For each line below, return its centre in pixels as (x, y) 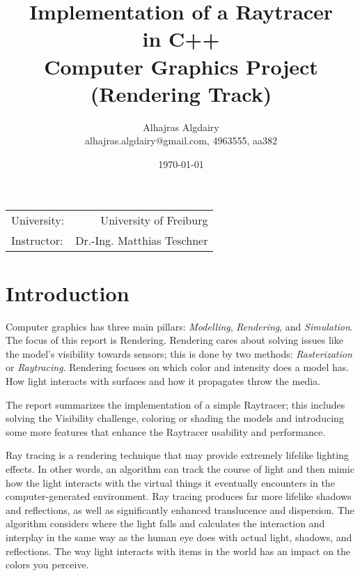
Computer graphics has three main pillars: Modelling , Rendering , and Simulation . (179, 326)
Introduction (68, 293)
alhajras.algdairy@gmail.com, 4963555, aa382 (181, 141)
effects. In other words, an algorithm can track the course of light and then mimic (180, 468)
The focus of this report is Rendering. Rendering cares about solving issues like (174, 340)
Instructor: (37, 241)
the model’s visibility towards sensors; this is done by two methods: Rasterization (179, 353)
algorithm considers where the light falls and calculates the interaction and (165, 523)
